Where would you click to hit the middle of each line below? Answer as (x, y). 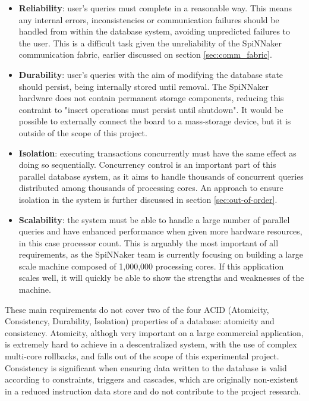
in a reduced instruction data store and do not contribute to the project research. (153, 391)
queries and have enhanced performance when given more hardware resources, (160, 231)
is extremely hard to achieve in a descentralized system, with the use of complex (151, 344)
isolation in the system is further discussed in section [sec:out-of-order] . (148, 199)
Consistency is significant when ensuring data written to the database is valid (146, 367)
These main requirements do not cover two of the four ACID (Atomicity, (137, 309)
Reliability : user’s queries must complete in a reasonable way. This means (155, 8)
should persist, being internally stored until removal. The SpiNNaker (144, 86)
